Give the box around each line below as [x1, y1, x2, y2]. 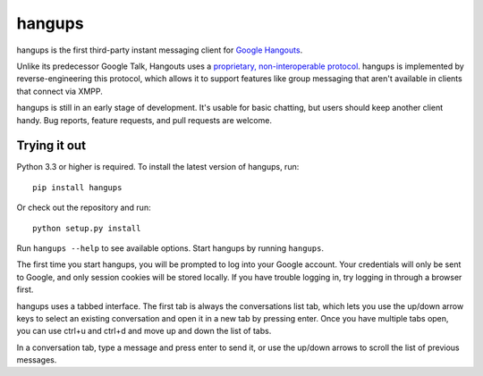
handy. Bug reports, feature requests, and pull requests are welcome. [16, 114, 273, 125]
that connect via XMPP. [16, 86, 103, 96]
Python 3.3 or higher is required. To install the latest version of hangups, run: [16, 162, 300, 172]
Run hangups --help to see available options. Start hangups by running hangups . [16, 242, 324, 254]
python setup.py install [32, 223, 141, 233]
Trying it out [16, 138, 87, 154]
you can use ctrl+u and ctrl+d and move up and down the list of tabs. [16, 326, 272, 337]
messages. [16, 355, 57, 365]
